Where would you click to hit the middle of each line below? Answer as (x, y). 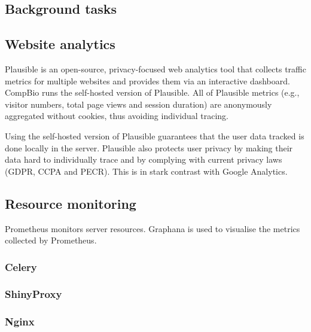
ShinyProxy (33, 294)
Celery (21, 266)
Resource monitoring (71, 203)
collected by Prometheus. (51, 240)
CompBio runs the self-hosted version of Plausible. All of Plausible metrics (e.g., (152, 92)
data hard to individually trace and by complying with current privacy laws (144, 159)
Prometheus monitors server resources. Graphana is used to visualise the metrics (153, 228)
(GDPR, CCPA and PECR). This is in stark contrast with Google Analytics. (146, 171)
